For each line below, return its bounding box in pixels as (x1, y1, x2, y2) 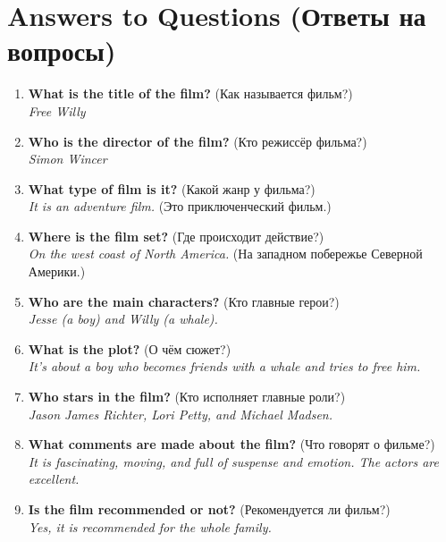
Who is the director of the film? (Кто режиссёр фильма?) (28, 131, 367, 150)
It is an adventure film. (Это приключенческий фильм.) (28, 197, 332, 216)
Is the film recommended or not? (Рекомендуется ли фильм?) (28, 500, 391, 518)
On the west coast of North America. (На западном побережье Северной (28, 244, 423, 263)
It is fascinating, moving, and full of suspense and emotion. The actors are (28, 452, 439, 470)
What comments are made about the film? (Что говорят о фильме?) (28, 435, 435, 453)
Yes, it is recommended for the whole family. (28, 517, 272, 536)
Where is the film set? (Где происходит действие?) (28, 226, 324, 245)
